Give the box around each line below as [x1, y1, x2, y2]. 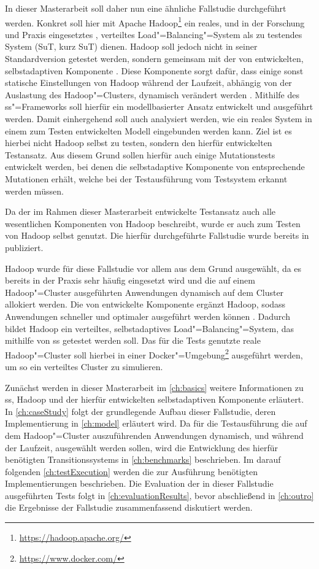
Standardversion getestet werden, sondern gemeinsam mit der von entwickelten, [5, 52, 304, 65]
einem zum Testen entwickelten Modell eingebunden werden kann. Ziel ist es [5, 124, 292, 137]
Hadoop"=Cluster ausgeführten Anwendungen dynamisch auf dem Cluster [5, 285, 284, 298]
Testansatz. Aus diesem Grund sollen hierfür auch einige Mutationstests [5, 148, 275, 161]
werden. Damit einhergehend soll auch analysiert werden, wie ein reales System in [5, 112, 312, 125]
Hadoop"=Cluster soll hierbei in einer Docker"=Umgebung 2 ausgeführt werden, [5, 346, 303, 361]
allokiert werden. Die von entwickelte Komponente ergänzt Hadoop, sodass [5, 298, 286, 311]
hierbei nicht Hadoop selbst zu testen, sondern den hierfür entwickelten [5, 136, 272, 149]
